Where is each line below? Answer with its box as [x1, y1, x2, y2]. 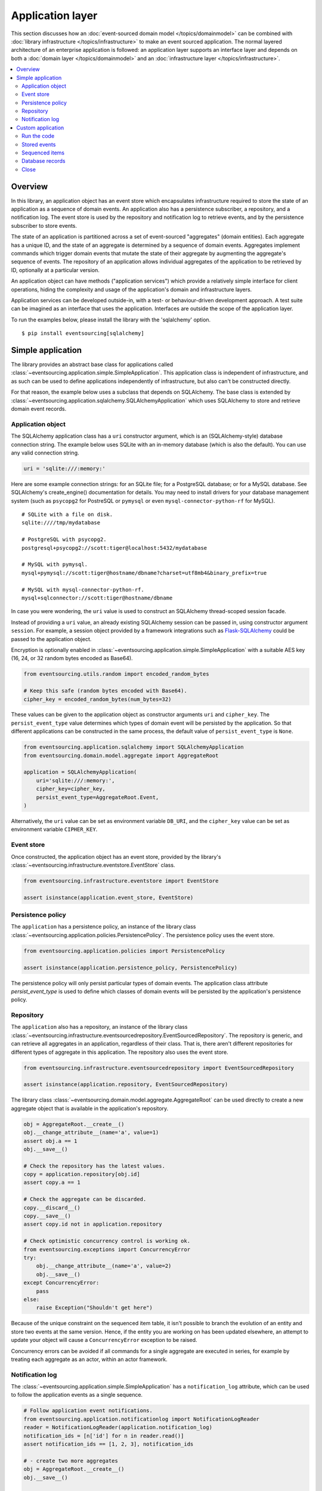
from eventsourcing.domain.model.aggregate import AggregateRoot [23, 752, 219, 759]
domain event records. [11, 406, 67, 413]
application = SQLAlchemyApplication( [23, 769, 137, 775]
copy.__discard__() [23, 1204, 80, 1211]
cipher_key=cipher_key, [36, 785, 106, 793]
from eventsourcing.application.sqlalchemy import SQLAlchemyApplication [23, 744, 244, 751]
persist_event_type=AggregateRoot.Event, [36, 794, 159, 800]
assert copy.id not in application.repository [23, 1221, 162, 1228]
